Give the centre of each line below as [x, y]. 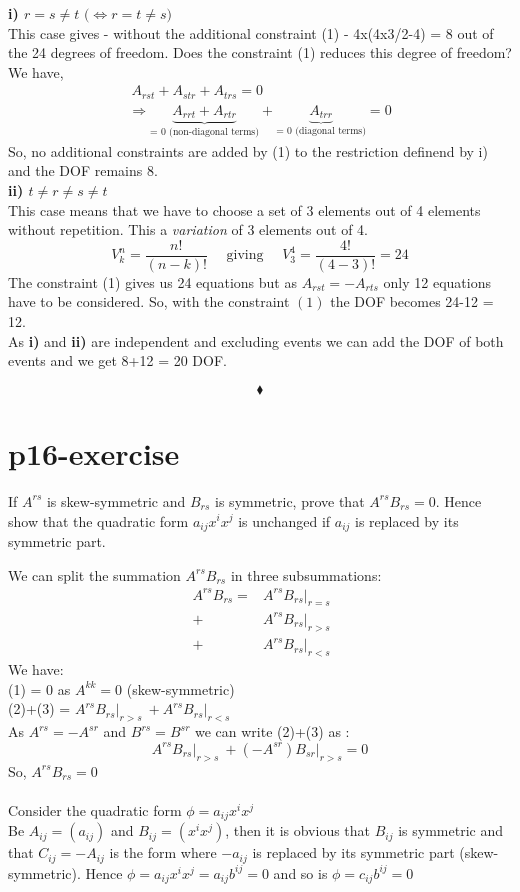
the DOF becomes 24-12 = [412, 301]
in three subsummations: [306, 574]
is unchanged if [284, 520]
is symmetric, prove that [290, 500]
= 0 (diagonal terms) [321, 131]
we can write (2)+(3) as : [272, 731]
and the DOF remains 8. [83, 170]
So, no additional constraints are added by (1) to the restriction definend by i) [248, 150]
